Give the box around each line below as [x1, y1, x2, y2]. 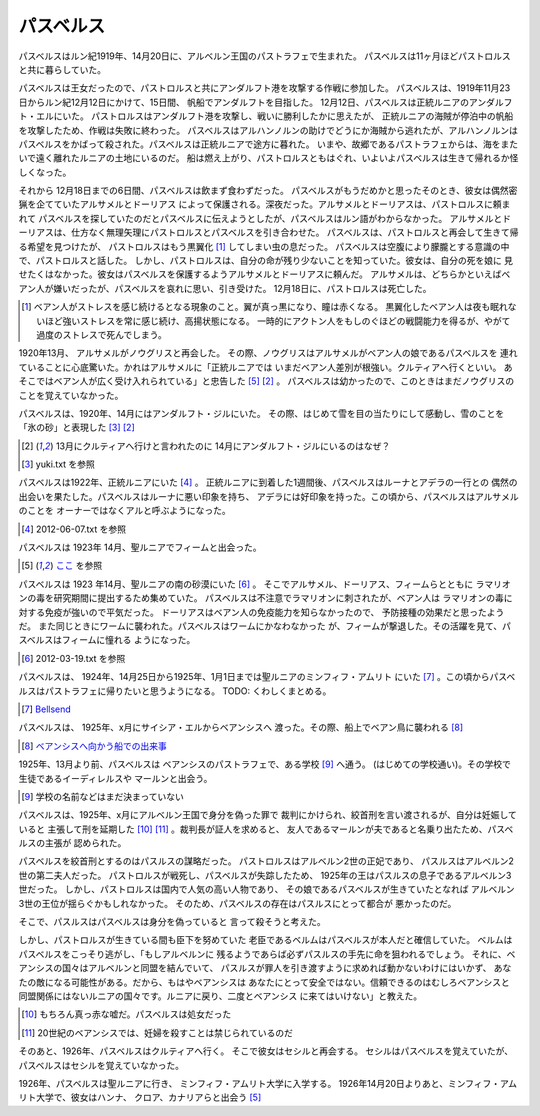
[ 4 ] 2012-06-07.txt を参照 [21, 523, 127, 535]
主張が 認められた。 [44, 837, 127, 849]
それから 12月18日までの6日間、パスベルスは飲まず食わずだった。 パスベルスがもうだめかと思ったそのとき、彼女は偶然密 [18, 185, 518, 197]
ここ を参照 [55, 560, 103, 572]
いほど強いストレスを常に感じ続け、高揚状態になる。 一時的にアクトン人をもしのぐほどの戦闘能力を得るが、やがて [36, 315, 511, 327]
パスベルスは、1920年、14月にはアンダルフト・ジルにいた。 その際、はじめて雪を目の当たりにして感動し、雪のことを [18, 407, 505, 419]
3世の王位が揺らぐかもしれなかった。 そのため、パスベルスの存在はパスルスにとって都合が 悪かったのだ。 [18, 897, 457, 909]
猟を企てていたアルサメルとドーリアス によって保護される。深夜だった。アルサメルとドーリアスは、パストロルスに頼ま [18, 198, 511, 210]
